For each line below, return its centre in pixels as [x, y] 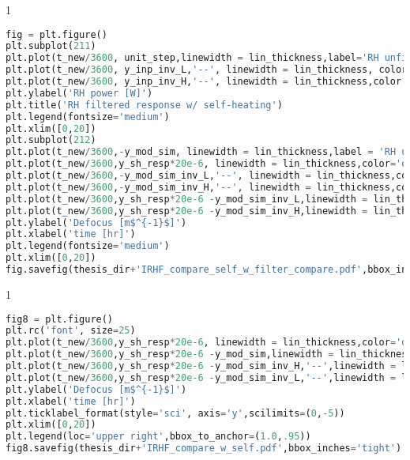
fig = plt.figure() [56, 34]
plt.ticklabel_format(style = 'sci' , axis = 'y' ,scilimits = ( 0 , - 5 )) [175, 413]
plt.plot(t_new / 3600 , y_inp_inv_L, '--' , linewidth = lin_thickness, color [207, 70]
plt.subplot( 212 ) [51, 140]
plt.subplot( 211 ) [51, 46]
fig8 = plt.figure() [60, 319]
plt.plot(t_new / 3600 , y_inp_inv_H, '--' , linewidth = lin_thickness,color [204, 82]
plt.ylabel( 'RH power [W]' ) [79, 93]
